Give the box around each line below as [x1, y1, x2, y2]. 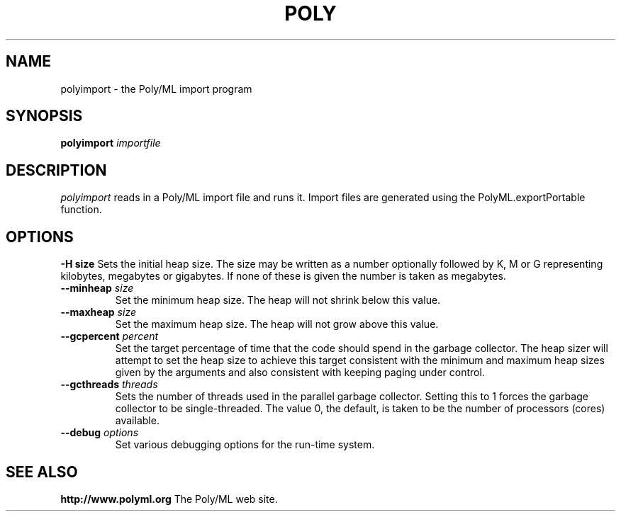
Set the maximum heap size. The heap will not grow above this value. [115, 318, 439, 331]
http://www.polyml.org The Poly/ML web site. [60, 492, 278, 505]
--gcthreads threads [60, 378, 158, 391]
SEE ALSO [6, 462, 78, 481]
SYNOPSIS [6, 107, 83, 125]
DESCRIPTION [6, 161, 107, 179]
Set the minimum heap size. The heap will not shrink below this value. [115, 294, 441, 307]
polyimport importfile [60, 137, 161, 149]
